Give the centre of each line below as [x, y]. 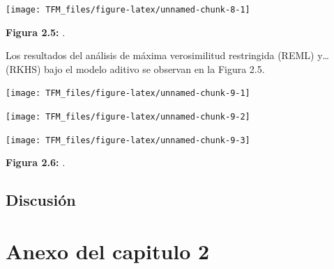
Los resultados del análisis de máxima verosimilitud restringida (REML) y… [167, 55]
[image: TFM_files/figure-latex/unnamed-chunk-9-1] [128, 93]
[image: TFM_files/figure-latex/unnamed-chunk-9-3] [128, 140]
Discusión [41, 200]
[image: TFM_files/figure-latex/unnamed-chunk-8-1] [128, 10]
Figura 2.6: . [36, 162]
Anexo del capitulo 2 [108, 251]
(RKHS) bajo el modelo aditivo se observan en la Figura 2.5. [135, 68]
